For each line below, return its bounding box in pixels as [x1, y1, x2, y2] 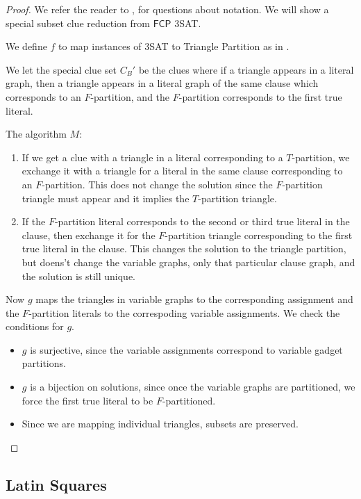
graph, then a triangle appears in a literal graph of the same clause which [6, 76, 319, 90]
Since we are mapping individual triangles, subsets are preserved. [22, 416, 299, 431]
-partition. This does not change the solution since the [42, 177, 273, 191]
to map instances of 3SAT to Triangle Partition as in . [58, 39, 289, 54]
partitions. [22, 356, 66, 370]
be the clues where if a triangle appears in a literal [138, 62, 354, 76]
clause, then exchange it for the [22, 227, 156, 242]
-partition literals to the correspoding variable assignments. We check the [28, 305, 340, 320]
